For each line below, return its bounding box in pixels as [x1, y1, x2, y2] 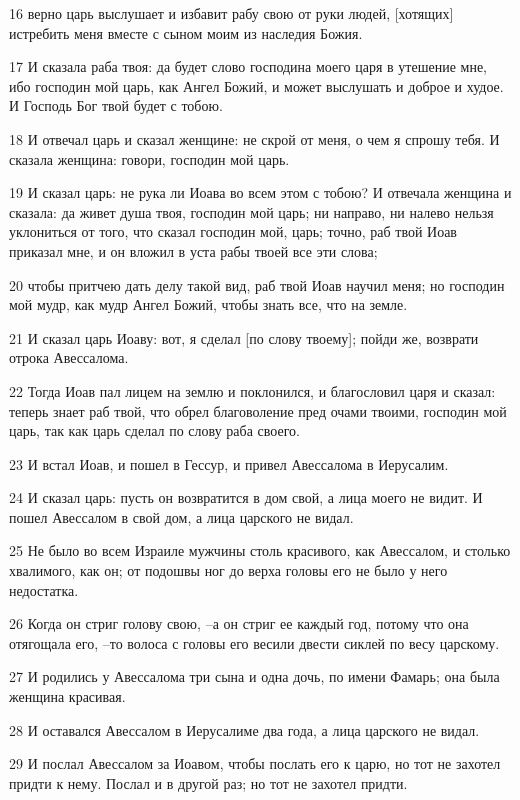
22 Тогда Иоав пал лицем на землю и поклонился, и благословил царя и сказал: [9, 380, 496, 401]
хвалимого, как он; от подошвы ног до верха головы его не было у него [9, 560, 448, 581]
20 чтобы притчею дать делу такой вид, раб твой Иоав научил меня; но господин [9, 274, 505, 295]
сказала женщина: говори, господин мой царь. [9, 148, 290, 169]
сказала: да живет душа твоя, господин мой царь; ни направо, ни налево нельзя [9, 201, 494, 222]
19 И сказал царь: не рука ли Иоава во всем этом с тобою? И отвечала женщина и [9, 182, 512, 203]
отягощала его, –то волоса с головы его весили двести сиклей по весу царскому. [9, 632, 500, 653]
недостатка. [9, 579, 79, 600]
